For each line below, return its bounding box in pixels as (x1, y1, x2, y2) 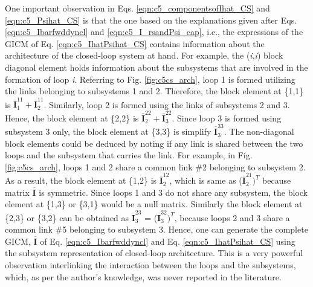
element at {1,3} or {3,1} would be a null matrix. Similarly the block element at (5, 198, 303, 210)
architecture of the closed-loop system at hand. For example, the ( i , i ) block (5, 49, 283, 62)
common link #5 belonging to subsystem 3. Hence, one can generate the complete (5, 223, 308, 236)
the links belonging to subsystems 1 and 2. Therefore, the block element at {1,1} (5, 85, 304, 97)
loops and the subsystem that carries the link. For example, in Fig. (5, 149, 253, 161)
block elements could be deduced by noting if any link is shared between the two (5, 137, 303, 149)
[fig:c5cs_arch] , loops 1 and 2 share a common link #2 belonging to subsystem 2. (5, 160, 306, 173)
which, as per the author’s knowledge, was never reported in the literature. (5, 270, 282, 283)
